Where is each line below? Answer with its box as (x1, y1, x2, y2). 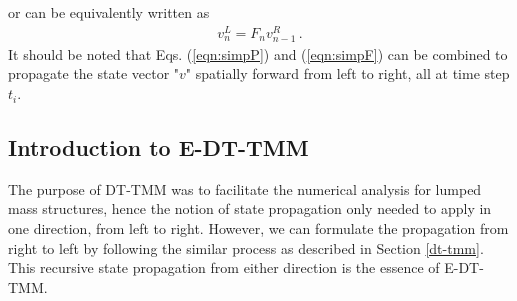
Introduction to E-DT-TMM (8, 132, 309, 163)
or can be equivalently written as (8, 2, 210, 22)
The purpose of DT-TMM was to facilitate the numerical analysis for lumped (8, 178, 482, 199)
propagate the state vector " (8, 63, 180, 84)
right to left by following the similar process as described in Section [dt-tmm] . (8, 237, 484, 258)
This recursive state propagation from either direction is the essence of (8, 257, 440, 278)
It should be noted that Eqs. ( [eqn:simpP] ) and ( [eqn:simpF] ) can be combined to (8, 43, 508, 64)
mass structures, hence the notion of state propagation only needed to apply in (8, 198, 492, 219)
